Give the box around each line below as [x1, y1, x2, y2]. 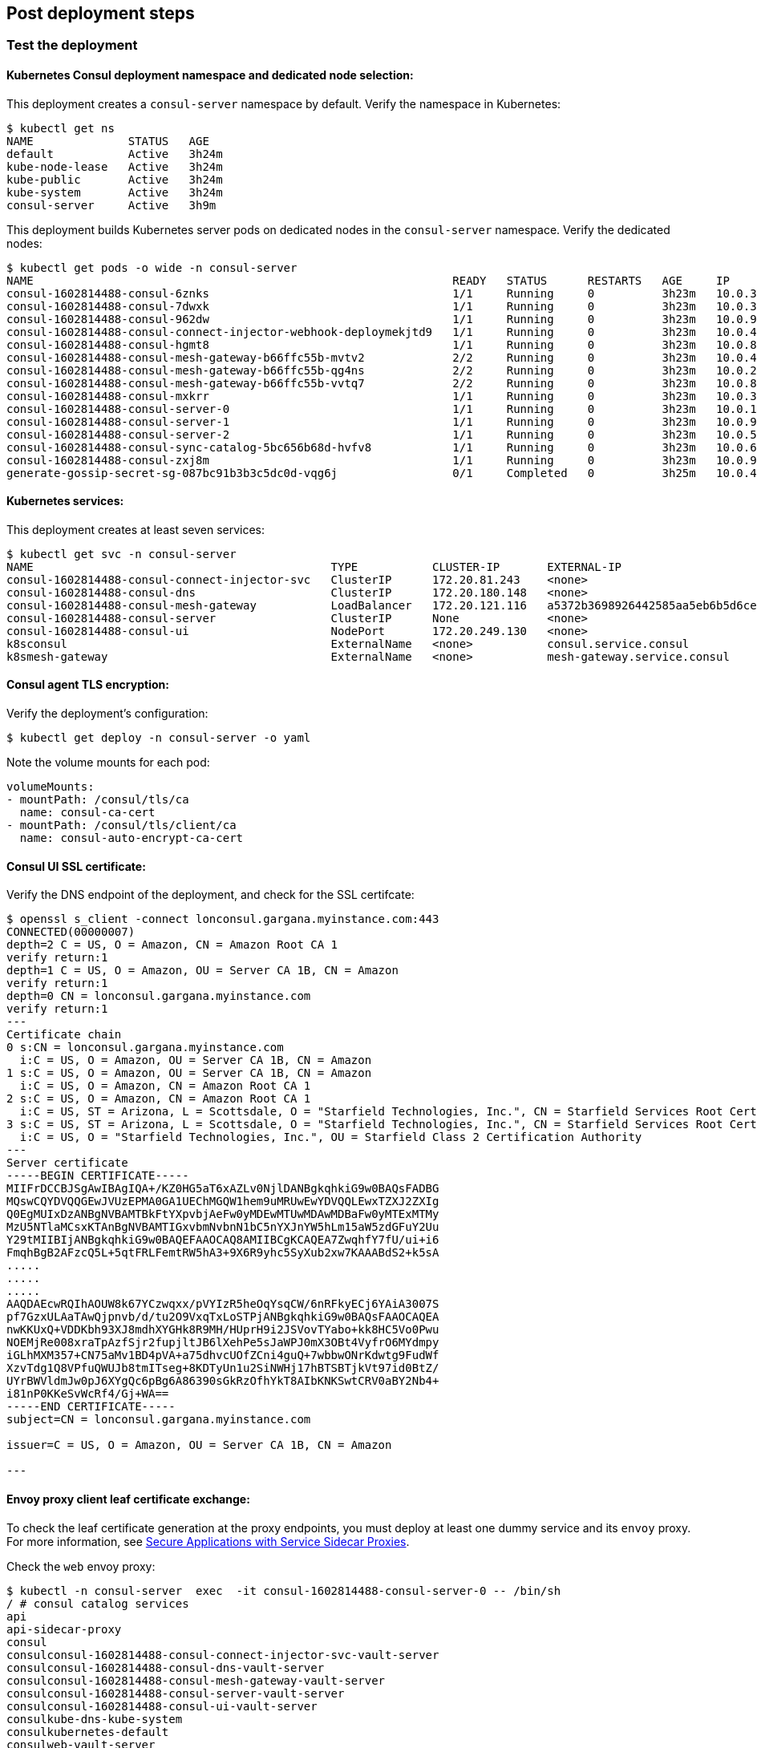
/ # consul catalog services [6, 1596, 189, 1610]
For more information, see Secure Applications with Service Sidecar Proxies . [6, 1534, 410, 1548]
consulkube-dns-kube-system [6, 1712, 183, 1726]
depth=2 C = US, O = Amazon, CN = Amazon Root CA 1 [6, 938, 338, 952]
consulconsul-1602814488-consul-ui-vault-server [6, 1699, 318, 1713]
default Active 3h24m [6, 147, 223, 160]
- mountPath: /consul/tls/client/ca [6, 819, 237, 832]
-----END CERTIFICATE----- [6, 1400, 176, 1414]
